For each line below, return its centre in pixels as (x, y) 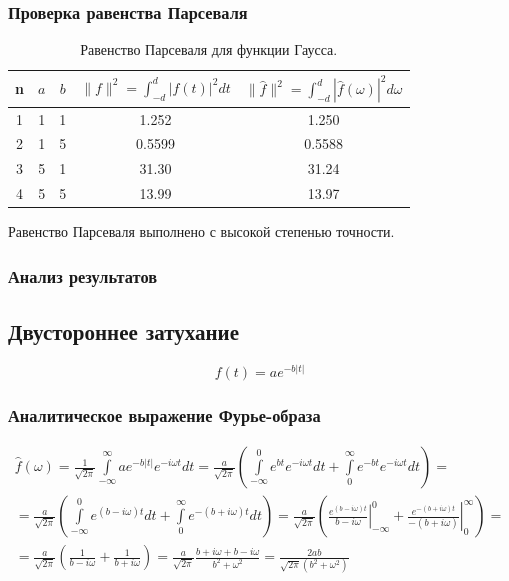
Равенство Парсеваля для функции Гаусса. (209, 49)
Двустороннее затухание (124, 331)
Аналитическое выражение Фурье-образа (164, 414)
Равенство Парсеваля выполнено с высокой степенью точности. (201, 231)
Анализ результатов (82, 275)
